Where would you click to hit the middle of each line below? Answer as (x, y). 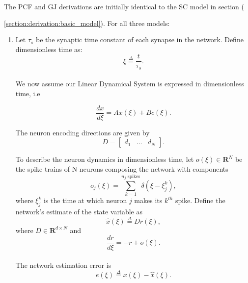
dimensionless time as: (49, 49)
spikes (134, 176)
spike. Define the (200, 200)
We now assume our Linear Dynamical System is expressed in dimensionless (130, 84)
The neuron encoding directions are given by (83, 132)
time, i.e (28, 93)
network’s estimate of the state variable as (79, 212)
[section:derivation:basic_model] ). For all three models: (87, 23)
